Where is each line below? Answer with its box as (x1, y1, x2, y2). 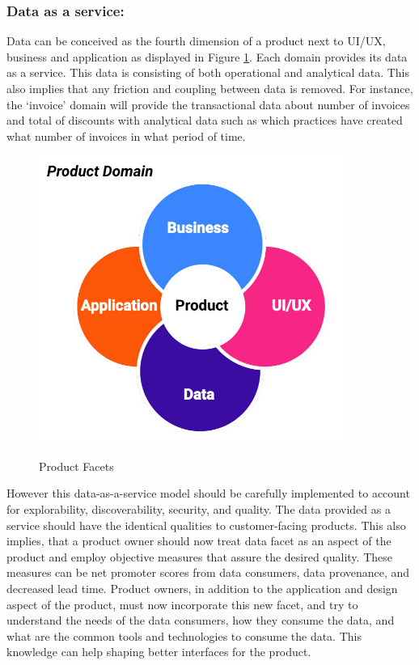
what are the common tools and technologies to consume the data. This (6, 627, 362, 644)
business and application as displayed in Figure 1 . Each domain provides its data (6, 48, 408, 65)
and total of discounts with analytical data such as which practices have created (6, 112, 403, 129)
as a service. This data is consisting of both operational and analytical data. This (6, 64, 410, 81)
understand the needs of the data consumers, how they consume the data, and (6, 612, 395, 629)
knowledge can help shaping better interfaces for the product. (6, 643, 311, 660)
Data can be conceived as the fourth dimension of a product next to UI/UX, (6, 32, 386, 49)
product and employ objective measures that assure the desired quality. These (6, 548, 392, 565)
